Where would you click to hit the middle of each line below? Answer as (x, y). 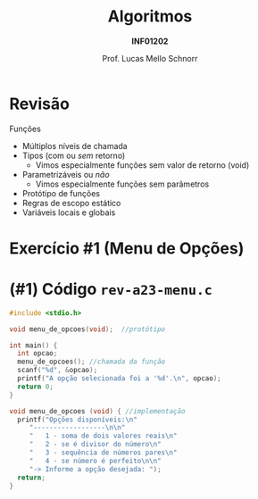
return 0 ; (35, 387)
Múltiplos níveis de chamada (75, 146)
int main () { (33, 345)
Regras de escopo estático (71, 203)
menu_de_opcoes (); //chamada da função (92, 362)
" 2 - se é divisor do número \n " (96, 445)
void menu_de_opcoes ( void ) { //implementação (97, 411)
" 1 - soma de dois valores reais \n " (103, 436)
